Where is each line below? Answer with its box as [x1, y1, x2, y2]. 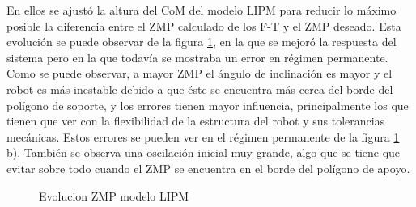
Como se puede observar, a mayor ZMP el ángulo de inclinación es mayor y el [6, 65, 393, 82]
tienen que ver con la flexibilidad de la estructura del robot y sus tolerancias [6, 112, 385, 129]
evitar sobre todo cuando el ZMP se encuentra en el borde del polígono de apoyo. [6, 159, 410, 176]
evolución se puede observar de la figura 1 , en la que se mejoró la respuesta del [6, 33, 397, 50]
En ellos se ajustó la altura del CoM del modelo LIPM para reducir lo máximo [6, 2, 397, 18]
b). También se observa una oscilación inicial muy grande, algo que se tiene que [6, 144, 401, 161]
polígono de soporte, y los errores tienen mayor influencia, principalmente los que [6, 96, 409, 113]
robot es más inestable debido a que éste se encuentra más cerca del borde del [6, 80, 393, 97]
